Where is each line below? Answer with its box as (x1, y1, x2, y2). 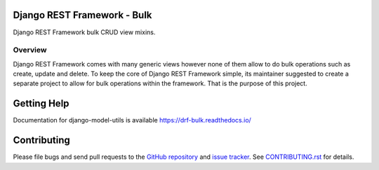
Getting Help (13, 98, 69, 110)
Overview (13, 45, 47, 55)
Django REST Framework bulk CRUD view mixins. (13, 28, 156, 36)
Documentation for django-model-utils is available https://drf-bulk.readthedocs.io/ (13, 116, 252, 125)
